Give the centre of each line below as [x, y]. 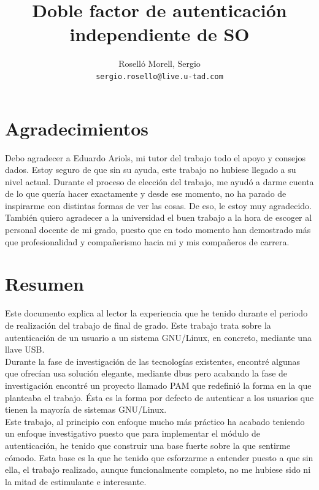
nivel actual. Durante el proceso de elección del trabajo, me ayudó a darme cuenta [159, 181]
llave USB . [25, 349]
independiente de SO [159, 34]
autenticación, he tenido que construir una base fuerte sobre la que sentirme [148, 445]
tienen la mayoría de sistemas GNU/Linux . [86, 409]
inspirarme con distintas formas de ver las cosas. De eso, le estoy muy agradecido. [158, 205]
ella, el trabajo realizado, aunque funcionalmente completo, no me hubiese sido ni [158, 469]
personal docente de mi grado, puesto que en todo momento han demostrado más [158, 230]
